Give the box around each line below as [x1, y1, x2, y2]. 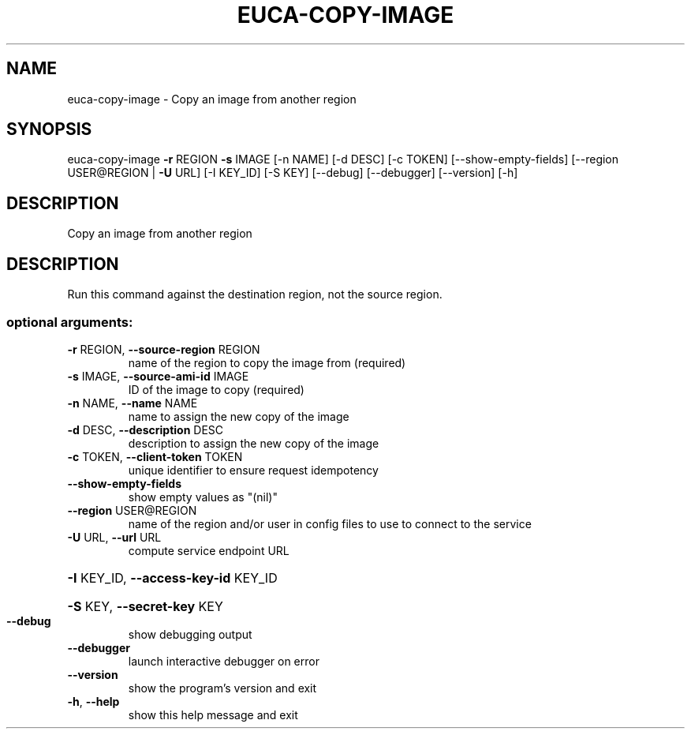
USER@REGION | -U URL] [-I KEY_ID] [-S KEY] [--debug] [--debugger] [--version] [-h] [67, 166, 518, 180]
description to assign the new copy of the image [128, 436, 379, 450]
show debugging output [128, 627, 252, 641]
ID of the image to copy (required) [128, 382, 304, 396]
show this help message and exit [128, 707, 298, 722]
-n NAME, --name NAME [67, 396, 198, 410]
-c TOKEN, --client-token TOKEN [67, 449, 243, 463]
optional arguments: [6, 313, 133, 330]
